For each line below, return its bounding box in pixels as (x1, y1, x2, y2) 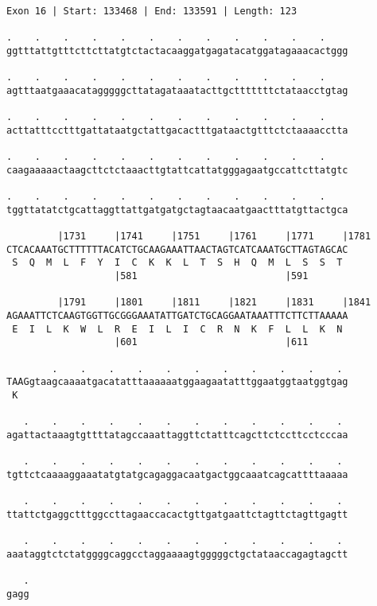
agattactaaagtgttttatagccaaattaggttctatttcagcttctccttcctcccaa (6, 429, 348, 441)
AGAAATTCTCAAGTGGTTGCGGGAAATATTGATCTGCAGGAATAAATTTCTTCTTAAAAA (6, 310, 348, 322)
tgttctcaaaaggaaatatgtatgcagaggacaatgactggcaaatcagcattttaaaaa (6, 468, 348, 480)
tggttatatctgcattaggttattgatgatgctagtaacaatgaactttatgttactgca (6, 204, 348, 216)
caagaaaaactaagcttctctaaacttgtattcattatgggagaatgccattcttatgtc (6, 164, 348, 176)
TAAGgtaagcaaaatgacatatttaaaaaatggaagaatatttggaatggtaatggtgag (6, 376, 348, 388)
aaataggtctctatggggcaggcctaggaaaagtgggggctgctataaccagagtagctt (6, 548, 348, 560)
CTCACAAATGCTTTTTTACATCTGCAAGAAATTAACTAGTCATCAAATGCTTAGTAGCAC (6, 243, 348, 255)
